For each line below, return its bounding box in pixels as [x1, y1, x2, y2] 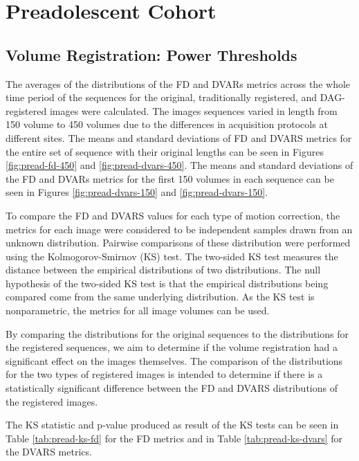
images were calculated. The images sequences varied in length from [49, 103, 338, 118]
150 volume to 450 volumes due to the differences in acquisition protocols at [6, 117, 328, 132]
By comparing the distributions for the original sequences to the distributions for [6, 326, 349, 341]
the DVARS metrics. [6, 444, 92, 459]
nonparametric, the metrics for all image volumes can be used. [6, 303, 270, 318]
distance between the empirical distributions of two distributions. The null [6, 262, 321, 277]
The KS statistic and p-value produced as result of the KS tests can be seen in [6, 417, 339, 432]
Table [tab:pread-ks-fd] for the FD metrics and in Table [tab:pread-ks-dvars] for [6, 431, 343, 445]
